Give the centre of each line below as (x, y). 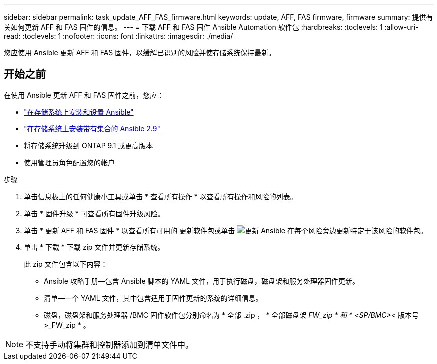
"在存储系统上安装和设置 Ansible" (79, 112)
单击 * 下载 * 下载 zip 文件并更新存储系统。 (94, 247)
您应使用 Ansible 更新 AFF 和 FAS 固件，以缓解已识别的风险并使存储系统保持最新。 (140, 53)
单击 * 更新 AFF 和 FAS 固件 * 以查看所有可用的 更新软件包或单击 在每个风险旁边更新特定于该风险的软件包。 (225, 230)
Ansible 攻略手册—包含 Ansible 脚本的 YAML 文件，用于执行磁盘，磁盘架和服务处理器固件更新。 (202, 281)
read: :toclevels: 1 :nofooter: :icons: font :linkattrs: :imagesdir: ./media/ (119, 36)
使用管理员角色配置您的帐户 (69, 162)
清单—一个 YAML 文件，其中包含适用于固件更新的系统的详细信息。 (153, 298)
